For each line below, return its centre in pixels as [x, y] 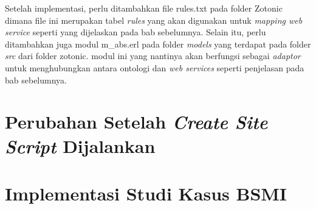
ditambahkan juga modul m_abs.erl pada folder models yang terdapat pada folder [158, 44]
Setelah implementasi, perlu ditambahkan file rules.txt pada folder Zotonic [144, 8]
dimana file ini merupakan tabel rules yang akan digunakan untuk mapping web [154, 20]
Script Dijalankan [80, 146]
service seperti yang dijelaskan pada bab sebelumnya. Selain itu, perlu [136, 32]
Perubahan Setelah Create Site [136, 122]
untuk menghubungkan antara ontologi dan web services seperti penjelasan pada [155, 67]
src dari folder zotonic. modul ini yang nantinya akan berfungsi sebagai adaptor [153, 56]
